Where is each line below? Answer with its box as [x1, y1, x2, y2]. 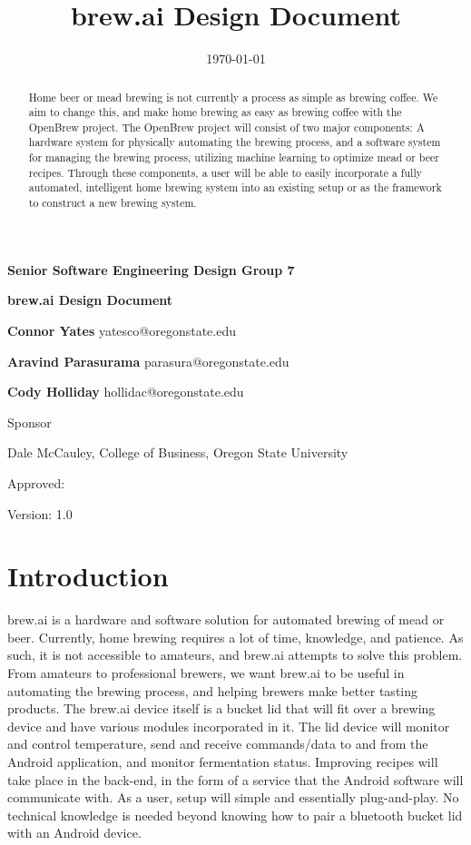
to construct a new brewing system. [28, 195, 197, 211]
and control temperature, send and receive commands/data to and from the [7, 734, 428, 753]
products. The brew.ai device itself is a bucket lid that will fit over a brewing [7, 699, 436, 718]
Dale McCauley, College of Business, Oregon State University [7, 443, 348, 462]
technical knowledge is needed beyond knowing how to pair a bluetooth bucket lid [7, 805, 463, 824]
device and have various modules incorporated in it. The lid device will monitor [7, 716, 450, 735]
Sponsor [7, 412, 52, 431]
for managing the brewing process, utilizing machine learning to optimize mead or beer [28, 150, 439, 165]
